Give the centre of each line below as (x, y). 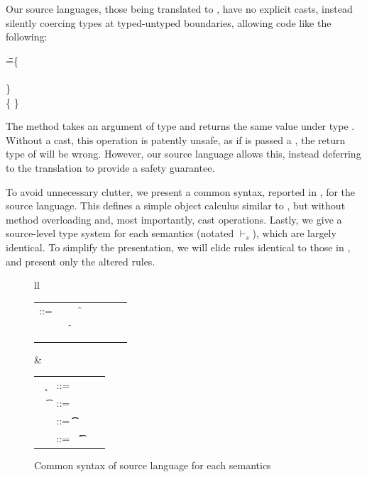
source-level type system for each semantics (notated (120, 233)
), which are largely (294, 233)
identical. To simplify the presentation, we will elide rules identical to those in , (178, 247)
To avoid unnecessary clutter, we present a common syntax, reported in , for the (181, 191)
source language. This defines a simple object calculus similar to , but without (176, 205)
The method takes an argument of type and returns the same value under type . (180, 126)
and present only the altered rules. (81, 261)
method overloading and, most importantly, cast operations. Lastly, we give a (174, 219)
